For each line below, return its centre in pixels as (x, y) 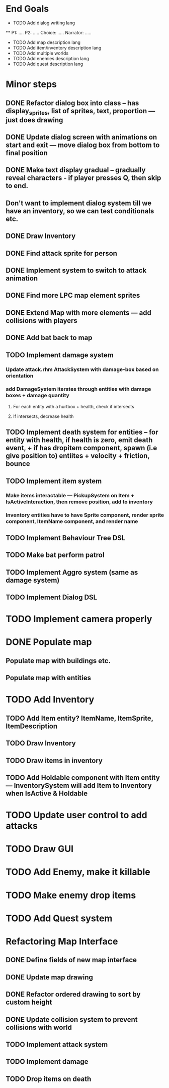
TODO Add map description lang (47, 42)
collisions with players (41, 321)
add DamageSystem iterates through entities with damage (78, 389)
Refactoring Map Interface (62, 942)
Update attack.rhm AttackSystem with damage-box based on (82, 369)
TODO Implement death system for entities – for (82, 432)
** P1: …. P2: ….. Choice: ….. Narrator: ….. (49, 32)
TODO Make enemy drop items (71, 895)
